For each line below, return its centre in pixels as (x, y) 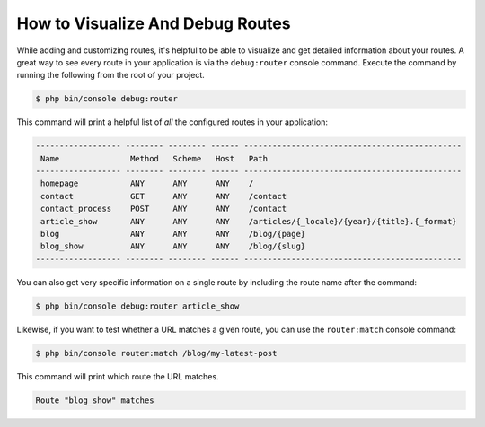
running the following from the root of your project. (111, 75)
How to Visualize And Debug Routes (154, 23)
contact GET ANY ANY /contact (164, 196)
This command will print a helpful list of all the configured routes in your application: (172, 122)
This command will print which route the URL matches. (118, 376)
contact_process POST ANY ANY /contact (164, 209)
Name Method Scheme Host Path (154, 158)
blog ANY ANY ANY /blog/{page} (173, 234)
